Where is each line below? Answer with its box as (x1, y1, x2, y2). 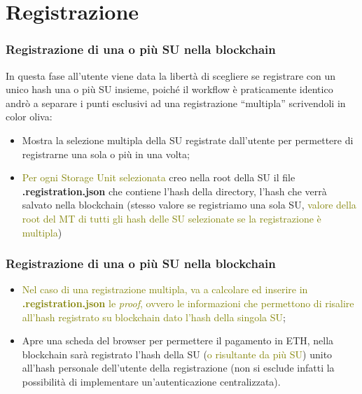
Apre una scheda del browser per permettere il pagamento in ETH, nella (22, 333, 334, 348)
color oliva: (6, 109, 53, 124)
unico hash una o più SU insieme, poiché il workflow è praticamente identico (6, 82, 333, 97)
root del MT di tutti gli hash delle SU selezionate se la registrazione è (22, 211, 321, 225)
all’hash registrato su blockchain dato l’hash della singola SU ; (22, 309, 286, 324)
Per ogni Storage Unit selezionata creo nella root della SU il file (22, 170, 295, 185)
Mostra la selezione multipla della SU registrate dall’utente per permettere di (22, 132, 354, 147)
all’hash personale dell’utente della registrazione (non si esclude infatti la (22, 360, 335, 375)
